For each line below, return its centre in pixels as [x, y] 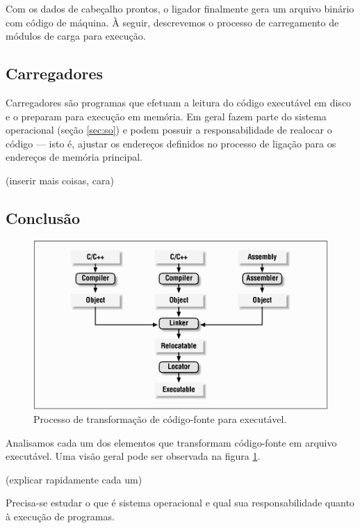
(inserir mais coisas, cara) [60, 180]
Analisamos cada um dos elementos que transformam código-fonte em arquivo [171, 442]
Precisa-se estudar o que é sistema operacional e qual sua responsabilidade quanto [180, 503]
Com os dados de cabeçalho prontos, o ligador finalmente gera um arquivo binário [180, 8]
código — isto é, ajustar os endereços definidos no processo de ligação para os [171, 143]
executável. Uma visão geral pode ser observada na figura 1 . [133, 456]
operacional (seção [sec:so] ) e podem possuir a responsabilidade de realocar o [169, 130]
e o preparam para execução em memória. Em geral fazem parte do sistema [166, 116]
